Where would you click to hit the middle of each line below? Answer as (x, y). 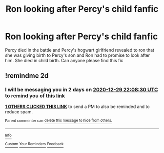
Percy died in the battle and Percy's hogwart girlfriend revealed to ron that (80, 50)
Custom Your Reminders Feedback (34, 144)
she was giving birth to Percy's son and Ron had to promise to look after (78, 55)
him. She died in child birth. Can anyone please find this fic (64, 60)
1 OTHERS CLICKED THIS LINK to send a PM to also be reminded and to (77, 107)
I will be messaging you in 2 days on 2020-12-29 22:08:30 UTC (82, 90)
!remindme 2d (27, 76)
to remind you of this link (35, 96)
